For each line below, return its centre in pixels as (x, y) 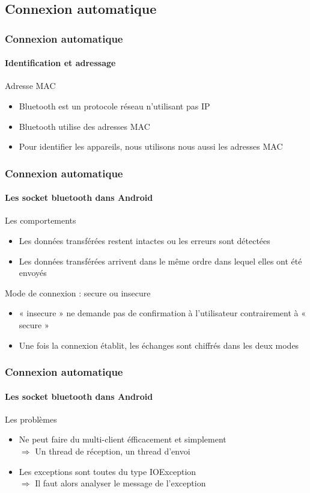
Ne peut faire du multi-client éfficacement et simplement (123, 439)
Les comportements (41, 220)
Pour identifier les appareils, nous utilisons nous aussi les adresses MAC (151, 146)
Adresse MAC (30, 86)
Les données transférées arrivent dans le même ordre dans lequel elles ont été (160, 261)
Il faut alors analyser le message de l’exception (120, 483)
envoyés (33, 273)
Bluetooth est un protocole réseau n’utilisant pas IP (114, 106)
